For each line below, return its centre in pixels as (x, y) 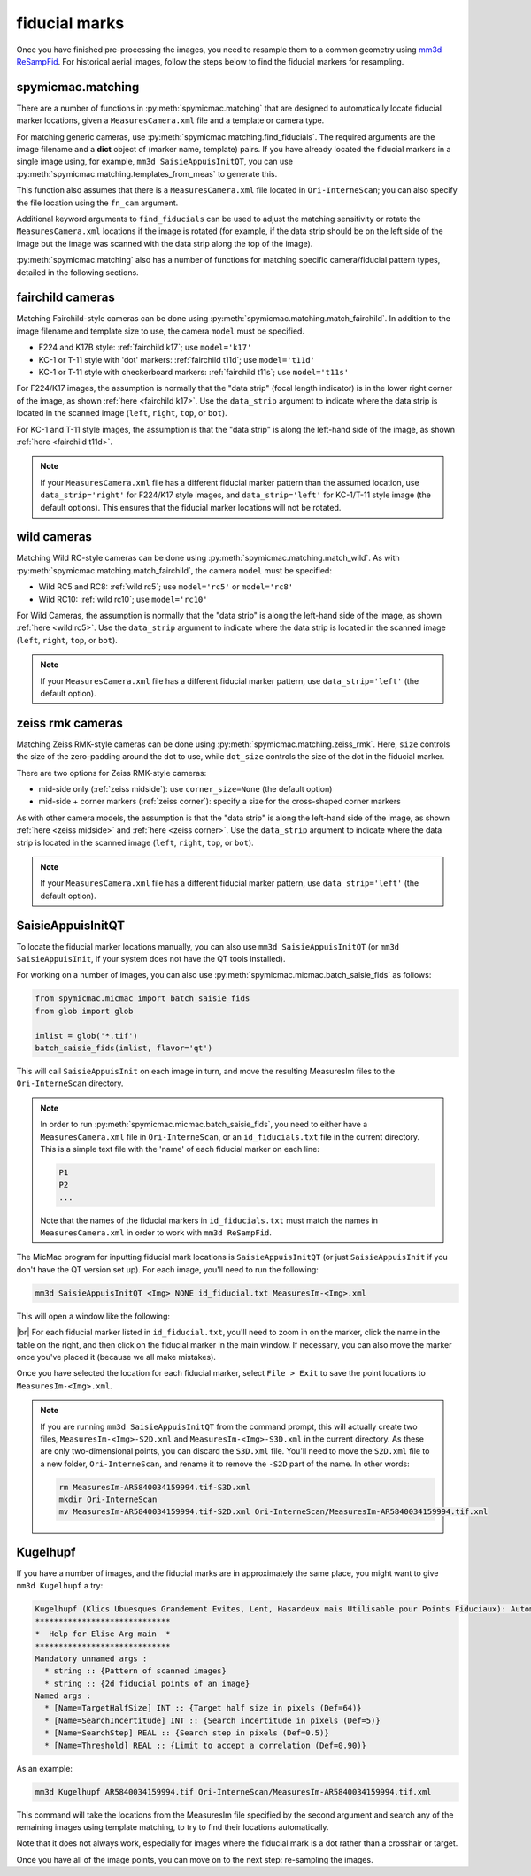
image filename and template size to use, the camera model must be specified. (161, 331)
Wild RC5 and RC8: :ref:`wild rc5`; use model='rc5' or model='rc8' (166, 587)
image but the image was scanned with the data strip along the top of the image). (165, 243)
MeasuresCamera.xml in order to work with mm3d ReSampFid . (156, 1233)
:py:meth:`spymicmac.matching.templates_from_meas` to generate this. (147, 173)
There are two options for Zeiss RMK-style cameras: (112, 773)
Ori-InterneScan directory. (70, 1083)
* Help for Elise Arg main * (103, 1634)
